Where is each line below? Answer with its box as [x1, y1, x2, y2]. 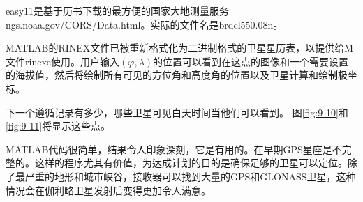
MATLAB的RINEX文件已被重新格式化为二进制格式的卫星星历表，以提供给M [6, 40, 354, 55]
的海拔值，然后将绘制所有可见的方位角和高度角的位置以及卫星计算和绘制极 [6, 68, 348, 82]
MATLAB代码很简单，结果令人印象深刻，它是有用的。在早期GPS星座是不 [6, 141, 342, 156]
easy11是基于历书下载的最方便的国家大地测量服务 [6, 3, 230, 17]
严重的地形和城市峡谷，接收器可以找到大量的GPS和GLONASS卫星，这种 [24, 169, 356, 183]
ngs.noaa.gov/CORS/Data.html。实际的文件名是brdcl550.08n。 [6, 17, 283, 31]
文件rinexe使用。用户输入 [6, 54, 119, 68]
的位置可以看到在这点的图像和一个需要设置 [153, 54, 349, 68]
